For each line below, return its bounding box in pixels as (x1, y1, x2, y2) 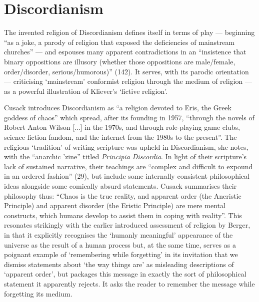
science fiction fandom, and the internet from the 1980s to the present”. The (4, 132, 237, 142)
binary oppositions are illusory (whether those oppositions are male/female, (4, 56, 235, 66)
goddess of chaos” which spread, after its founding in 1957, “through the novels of (4, 112, 254, 122)
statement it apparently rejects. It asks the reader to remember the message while (4, 278, 255, 289)
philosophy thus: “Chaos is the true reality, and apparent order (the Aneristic (4, 190, 241, 201)
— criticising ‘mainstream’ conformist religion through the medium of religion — (4, 76, 252, 86)
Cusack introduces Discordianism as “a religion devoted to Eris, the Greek (4, 102, 231, 113)
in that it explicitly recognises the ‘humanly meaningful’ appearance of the (4, 230, 233, 240)
